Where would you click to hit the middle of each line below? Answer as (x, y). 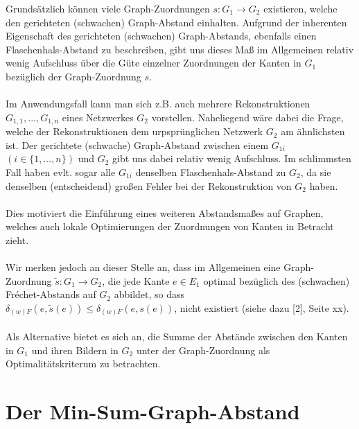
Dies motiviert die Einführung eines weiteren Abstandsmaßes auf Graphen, (165, 212)
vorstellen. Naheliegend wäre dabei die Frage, (247, 117)
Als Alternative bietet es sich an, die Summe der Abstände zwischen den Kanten (177, 336)
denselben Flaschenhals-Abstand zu (211, 172)
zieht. (17, 239)
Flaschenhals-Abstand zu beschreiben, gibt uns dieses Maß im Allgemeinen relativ (180, 49)
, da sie (316, 172)
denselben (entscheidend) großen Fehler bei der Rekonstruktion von (149, 185)
